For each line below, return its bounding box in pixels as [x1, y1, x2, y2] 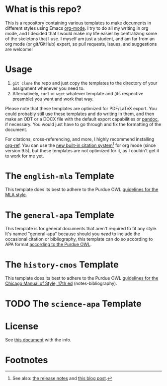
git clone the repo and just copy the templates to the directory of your [12, 80, 158, 86]
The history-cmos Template [5, 259, 119, 270]
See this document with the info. [5, 337, 72, 343]
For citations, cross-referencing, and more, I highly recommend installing [5, 136, 155, 142]
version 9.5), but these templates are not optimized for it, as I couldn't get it [5, 147, 160, 153]
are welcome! [5, 46, 33, 52]
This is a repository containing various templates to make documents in [5, 20, 152, 26]
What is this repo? [5, 3, 82, 15]
